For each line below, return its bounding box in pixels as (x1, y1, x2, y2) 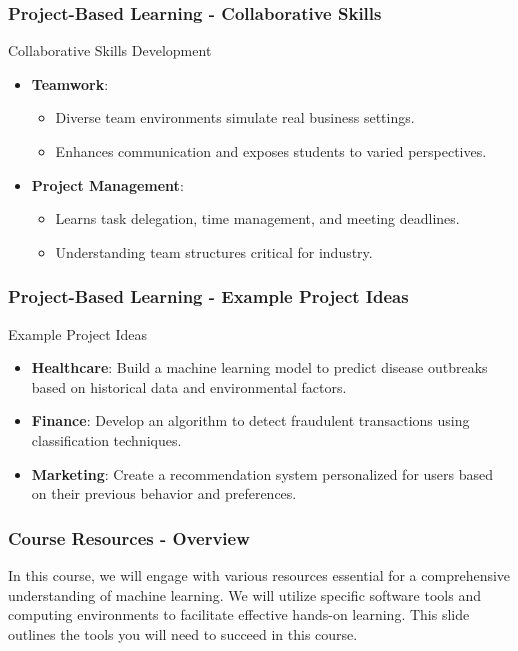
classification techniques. (31, 429, 182, 450)
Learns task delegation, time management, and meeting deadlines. (55, 208, 460, 229)
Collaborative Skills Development (8, 40, 212, 61)
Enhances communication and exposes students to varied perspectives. (55, 141, 487, 161)
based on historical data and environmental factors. (31, 376, 347, 397)
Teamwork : (31, 73, 109, 94)
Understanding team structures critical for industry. (55, 241, 373, 262)
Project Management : (31, 174, 184, 195)
